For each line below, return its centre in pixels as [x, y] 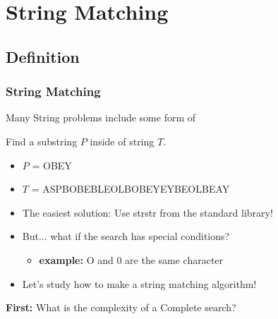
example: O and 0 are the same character [131, 259]
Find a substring [42, 141]
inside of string [122, 141]
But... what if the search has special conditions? [126, 236]
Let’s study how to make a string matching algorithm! [139, 283]
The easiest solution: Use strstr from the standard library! [147, 212]
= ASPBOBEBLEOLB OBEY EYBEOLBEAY [131, 189]
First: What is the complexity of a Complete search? [121, 307]
